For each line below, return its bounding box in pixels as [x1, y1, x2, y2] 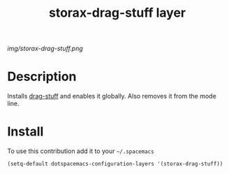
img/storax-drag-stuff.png [7, 44, 84, 53]
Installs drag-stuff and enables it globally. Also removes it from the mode [7, 92, 216, 101]
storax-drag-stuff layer [48, 5, 186, 21]
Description [7, 68, 77, 85]
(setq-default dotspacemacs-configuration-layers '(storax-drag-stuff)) [7, 161, 223, 168]
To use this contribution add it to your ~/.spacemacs [7, 147, 155, 155]
